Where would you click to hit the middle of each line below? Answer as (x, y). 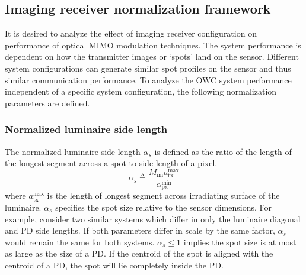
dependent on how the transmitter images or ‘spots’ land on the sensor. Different (152, 56)
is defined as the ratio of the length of (223, 151)
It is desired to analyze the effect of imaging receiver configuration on (131, 33)
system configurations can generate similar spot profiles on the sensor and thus (148, 68)
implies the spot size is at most (240, 242)
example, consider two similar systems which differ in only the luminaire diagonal (153, 219)
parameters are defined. (47, 103)
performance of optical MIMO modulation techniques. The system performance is (153, 45)
